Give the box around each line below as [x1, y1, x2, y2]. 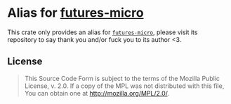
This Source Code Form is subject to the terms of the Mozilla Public [24, 74, 220, 82]
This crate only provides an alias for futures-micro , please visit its [7, 28, 198, 36]
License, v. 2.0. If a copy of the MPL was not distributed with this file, [24, 82, 225, 90]
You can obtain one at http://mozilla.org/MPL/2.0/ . [24, 89, 170, 97]
